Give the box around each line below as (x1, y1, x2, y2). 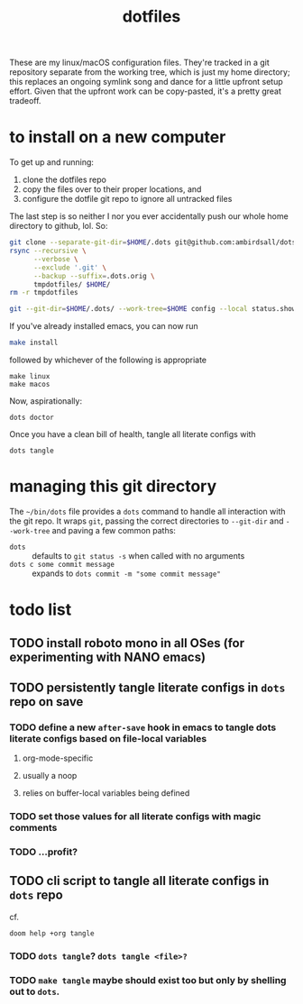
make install (9, 338, 59, 348)
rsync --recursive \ (9, 246, 87, 255)
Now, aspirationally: (9, 396, 83, 406)
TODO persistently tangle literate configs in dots (9, 680, 286, 695)
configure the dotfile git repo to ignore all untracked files (22, 194, 233, 205)
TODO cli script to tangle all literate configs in (9, 873, 270, 889)
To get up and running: (9, 157, 95, 168)
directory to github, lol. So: (9, 221, 108, 232)
